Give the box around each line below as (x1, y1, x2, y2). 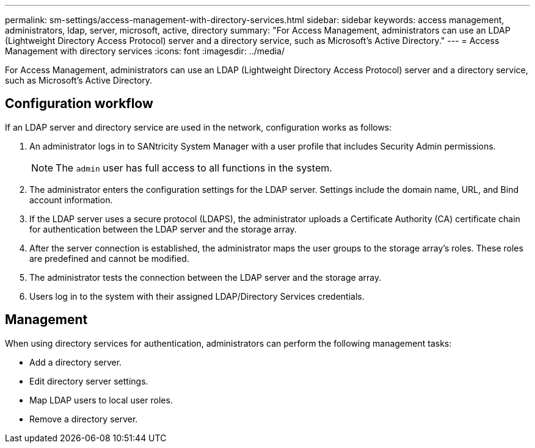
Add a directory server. (29, 356, 122, 367)
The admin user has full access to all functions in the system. (56, 161, 332, 174)
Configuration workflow (5, 96, 153, 112)
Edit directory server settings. (29, 375, 148, 386)
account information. (29, 194, 113, 205)
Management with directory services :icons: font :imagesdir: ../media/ (5, 46, 285, 56)
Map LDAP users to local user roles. (29, 394, 173, 405)
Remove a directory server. (29, 413, 138, 424)
